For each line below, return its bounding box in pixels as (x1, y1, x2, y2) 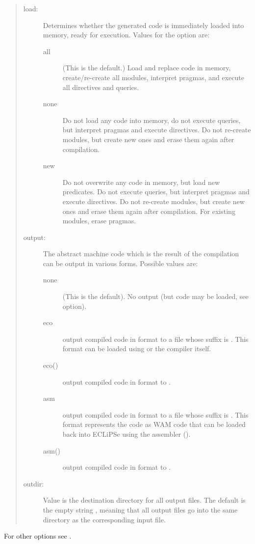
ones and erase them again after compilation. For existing (62, 206, 235, 216)
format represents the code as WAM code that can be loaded (62, 419, 246, 429)
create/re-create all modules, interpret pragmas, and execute (62, 72, 244, 82)
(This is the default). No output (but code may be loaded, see (62, 291, 249, 302)
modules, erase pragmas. (62, 215, 136, 226)
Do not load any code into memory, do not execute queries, (62, 115, 241, 125)
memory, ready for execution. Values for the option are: (43, 30, 210, 40)
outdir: (23, 478, 44, 488)
